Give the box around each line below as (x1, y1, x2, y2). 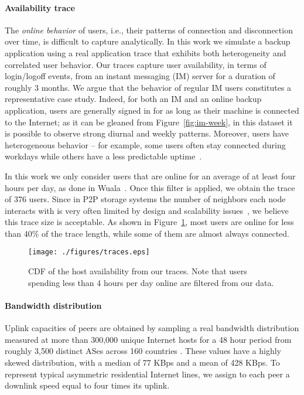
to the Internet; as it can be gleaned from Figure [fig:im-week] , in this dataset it (5, 115, 293, 128)
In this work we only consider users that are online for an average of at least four (5, 169, 296, 182)
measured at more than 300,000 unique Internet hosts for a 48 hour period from (5, 333, 292, 345)
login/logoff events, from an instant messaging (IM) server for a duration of (5, 70, 275, 82)
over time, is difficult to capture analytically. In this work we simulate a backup (5, 35, 291, 47)
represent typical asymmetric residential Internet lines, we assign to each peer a (5, 367, 290, 380)
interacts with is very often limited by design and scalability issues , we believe (5, 204, 289, 216)
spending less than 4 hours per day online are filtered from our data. (28, 276, 274, 288)
